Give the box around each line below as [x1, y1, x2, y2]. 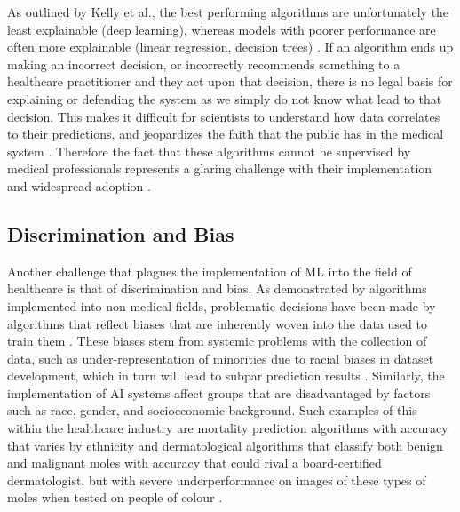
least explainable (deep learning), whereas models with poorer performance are [7, 20, 436, 38]
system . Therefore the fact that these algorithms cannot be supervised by [7, 141, 411, 160]
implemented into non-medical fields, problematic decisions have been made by [7, 296, 436, 315]
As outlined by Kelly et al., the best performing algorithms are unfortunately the [7, 3, 449, 20]
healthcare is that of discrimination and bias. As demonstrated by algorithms [7, 279, 427, 298]
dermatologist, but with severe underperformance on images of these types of [7, 470, 426, 489]
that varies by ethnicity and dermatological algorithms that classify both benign [7, 436, 443, 454]
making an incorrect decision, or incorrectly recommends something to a [7, 54, 401, 73]
